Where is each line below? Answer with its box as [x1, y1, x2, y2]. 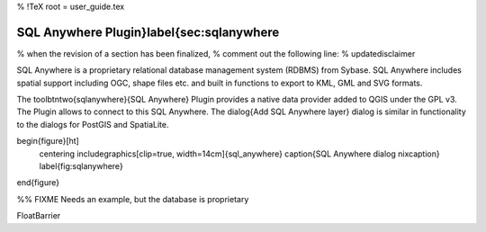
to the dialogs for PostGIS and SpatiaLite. [16, 119, 169, 129]
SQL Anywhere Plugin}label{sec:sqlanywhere [16, 24, 280, 40]
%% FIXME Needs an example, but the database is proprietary [16, 193, 249, 204]
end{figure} [16, 177, 60, 188]
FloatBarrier [16, 210, 61, 221]
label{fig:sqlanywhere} [39, 161, 123, 172]
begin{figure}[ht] [16, 136, 80, 147]
